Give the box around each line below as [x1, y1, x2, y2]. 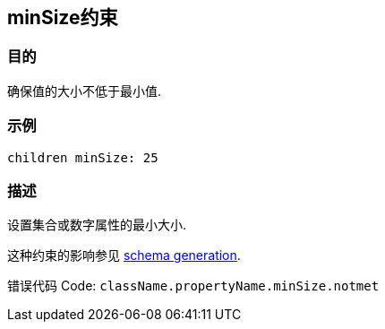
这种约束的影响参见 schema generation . [7, 247, 241, 264]
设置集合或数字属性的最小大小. [7, 217, 187, 233]
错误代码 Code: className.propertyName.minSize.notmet [7, 278, 380, 294]
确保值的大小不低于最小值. [7, 82, 162, 99]
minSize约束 [7, 6, 118, 29]
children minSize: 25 [7, 150, 158, 165]
